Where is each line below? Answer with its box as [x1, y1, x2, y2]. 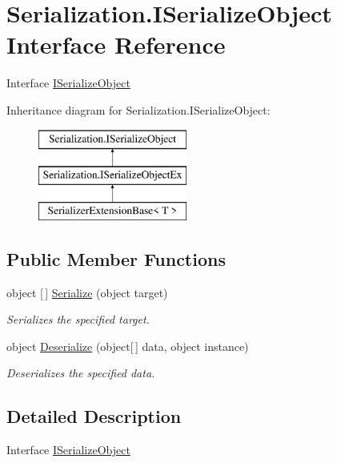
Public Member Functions [6, 246, 226, 271]
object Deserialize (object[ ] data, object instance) [6, 337, 249, 354]
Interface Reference [6, 28, 226, 61]
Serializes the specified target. [6, 311, 150, 328]
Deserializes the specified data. [6, 364, 155, 381]
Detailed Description [6, 404, 182, 429]
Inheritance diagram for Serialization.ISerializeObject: [6, 101, 271, 118]
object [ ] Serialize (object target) [6, 284, 168, 300]
